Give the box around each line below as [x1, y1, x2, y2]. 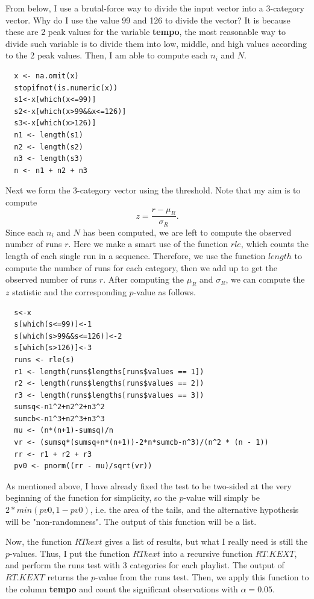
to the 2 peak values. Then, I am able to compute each [5, 49, 208, 61]
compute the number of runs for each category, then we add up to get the [5, 261, 277, 274]
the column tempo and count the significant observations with [5, 582, 238, 595]
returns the [47, 571, 89, 583]
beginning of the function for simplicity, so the [5, 491, 177, 504]
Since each [5, 225, 44, 238]
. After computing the [103, 273, 184, 286]
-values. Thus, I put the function [10, 547, 130, 559]
